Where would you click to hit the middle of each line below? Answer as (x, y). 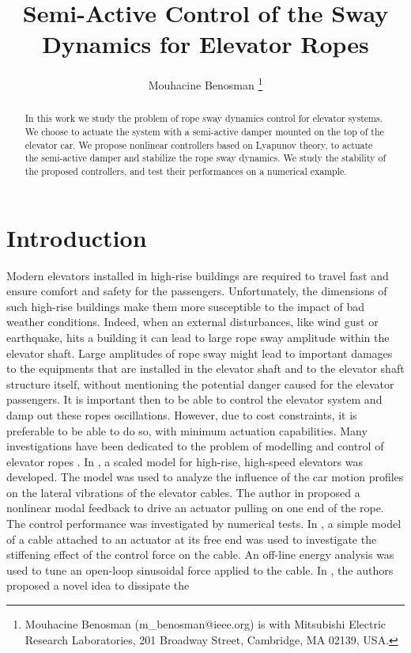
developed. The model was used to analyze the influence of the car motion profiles (205, 477)
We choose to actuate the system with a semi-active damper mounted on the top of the (204, 132)
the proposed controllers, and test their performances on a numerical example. (186, 171)
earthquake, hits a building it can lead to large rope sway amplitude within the (198, 337)
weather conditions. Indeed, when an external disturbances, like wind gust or (192, 322)
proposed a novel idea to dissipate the (98, 585)
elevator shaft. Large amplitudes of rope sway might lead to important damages (200, 353)
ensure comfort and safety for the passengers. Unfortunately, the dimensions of (197, 291)
